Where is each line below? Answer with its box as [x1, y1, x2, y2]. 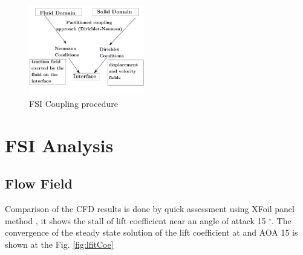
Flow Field [5, 174, 73, 193]
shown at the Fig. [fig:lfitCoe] [5, 237, 114, 250]
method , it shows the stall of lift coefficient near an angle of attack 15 [5, 214, 266, 227]
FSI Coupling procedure [29, 97, 118, 109]
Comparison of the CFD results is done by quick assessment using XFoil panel [5, 202, 295, 215]
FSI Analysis [5, 132, 114, 157]
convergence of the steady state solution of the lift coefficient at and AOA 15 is [5, 226, 298, 239]
